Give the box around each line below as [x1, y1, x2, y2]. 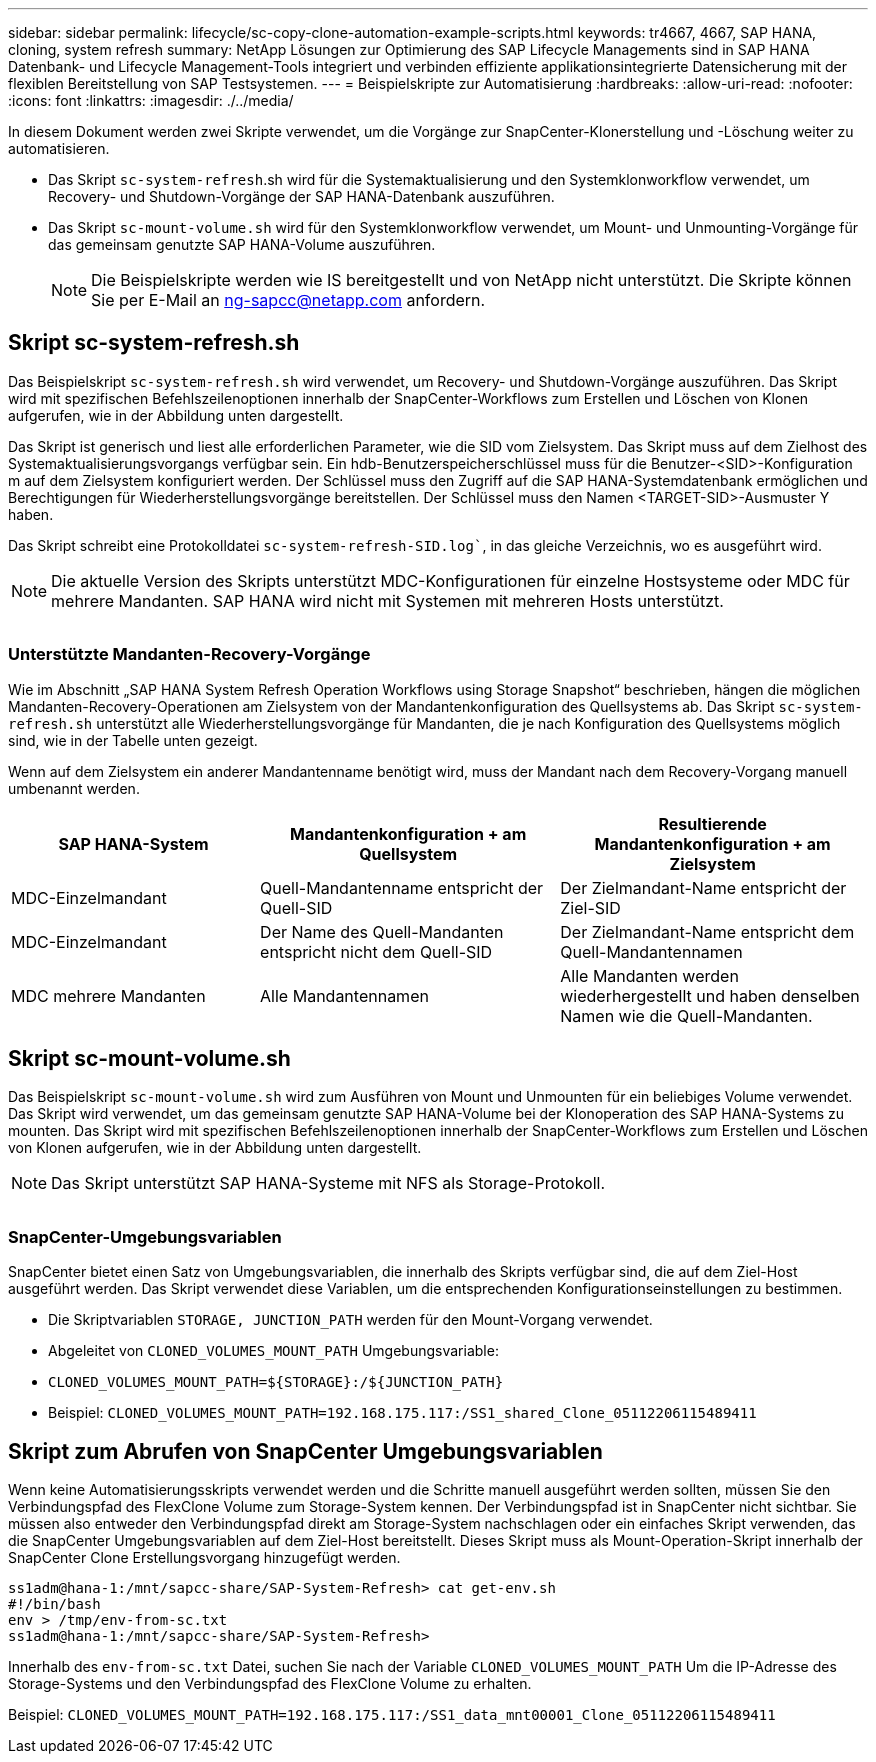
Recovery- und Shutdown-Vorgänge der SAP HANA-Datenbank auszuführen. [48, 188, 555, 205]
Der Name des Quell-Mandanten [260, 921, 504, 942]
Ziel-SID [560, 897, 621, 918]
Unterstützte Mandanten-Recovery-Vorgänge [8, 644, 371, 665]
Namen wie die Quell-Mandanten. [560, 1005, 813, 1026]
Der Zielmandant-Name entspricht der [560, 877, 847, 898]
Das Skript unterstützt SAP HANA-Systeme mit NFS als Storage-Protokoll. [51, 1173, 606, 1194]
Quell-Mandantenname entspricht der [260, 877, 544, 898]
